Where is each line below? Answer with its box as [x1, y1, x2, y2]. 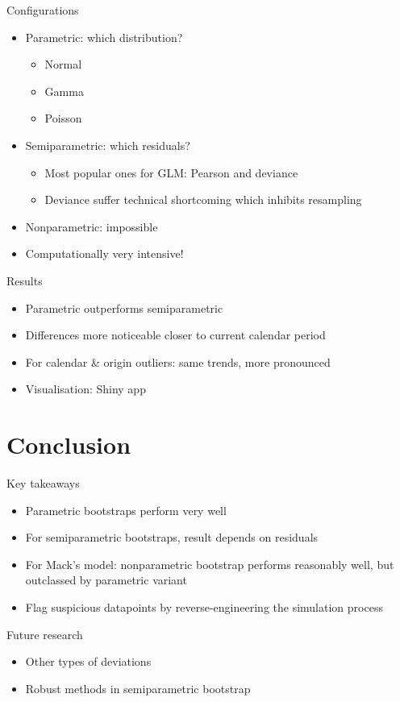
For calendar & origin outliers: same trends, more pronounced [25, 353, 331, 370]
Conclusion [6, 428, 131, 461]
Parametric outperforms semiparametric [25, 299, 223, 316]
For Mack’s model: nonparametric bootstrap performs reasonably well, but [25, 555, 394, 572]
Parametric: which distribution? [25, 28, 183, 45]
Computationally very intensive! [25, 245, 184, 262]
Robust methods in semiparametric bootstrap [25, 679, 251, 696]
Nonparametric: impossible [25, 218, 158, 235]
